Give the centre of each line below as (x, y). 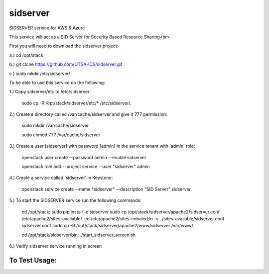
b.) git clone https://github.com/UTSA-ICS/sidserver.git (66, 64)
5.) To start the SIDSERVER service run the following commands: (75, 200)
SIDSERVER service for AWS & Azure (47, 28)
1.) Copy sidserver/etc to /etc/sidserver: (50, 91)
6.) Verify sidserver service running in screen (56, 246)
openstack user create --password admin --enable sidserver (84, 157)
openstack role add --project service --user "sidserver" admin (86, 167)
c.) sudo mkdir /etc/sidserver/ (40, 73)
